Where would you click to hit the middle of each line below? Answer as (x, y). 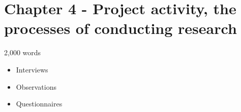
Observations (36, 86)
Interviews (32, 69)
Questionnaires (39, 104)
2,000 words (23, 52)
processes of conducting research (120, 28)
